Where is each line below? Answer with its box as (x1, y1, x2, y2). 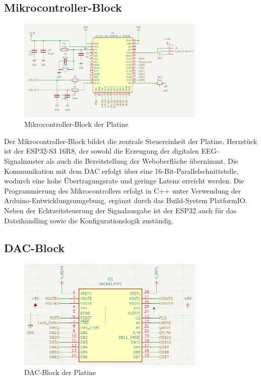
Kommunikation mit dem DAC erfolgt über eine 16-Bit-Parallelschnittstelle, (4, 165, 239, 176)
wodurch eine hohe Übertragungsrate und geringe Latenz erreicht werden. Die (4, 175, 244, 186)
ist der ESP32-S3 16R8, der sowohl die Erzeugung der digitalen (4, 146, 199, 156)
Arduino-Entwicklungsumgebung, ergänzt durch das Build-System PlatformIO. (4, 195, 247, 206)
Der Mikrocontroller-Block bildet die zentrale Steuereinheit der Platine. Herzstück (4, 135, 257, 146)
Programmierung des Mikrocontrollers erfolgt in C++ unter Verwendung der (4, 185, 241, 196)
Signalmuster (4, 156, 44, 166)
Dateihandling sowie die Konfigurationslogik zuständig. (4, 215, 174, 225)
